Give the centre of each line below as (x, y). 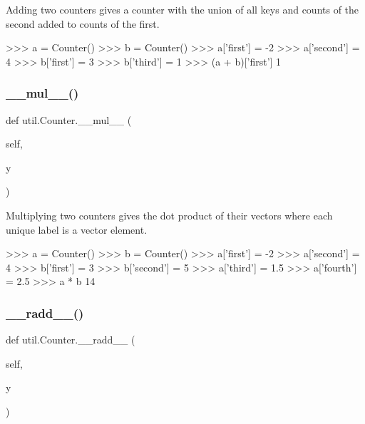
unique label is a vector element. (77, 229)
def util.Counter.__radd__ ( (71, 340)
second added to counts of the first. (83, 23)
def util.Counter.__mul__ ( (69, 119)
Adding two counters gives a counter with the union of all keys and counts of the (182, 9)
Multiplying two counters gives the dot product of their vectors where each (169, 215)
